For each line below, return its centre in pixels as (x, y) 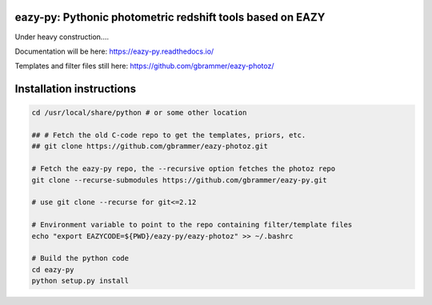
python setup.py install (80, 281)
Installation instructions (75, 89)
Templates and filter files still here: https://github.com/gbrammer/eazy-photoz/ (144, 66)
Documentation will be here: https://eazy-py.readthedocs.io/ (114, 51)
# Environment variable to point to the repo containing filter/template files (192, 225)
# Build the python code (80, 259)
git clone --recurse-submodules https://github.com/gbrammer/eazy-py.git (179, 180)
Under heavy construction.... (62, 37)
